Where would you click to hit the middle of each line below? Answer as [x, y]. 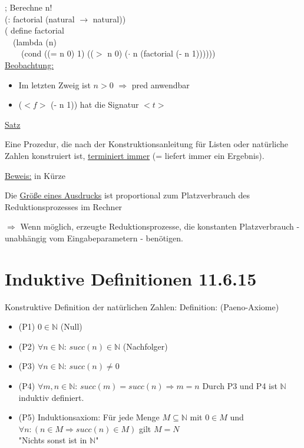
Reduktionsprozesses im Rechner [64, 206]
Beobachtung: [29, 64]
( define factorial [34, 30]
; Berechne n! [29, 7]
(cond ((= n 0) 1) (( [57, 53]
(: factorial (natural [40, 19]
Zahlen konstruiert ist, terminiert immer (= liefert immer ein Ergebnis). [135, 155]
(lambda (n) [34, 42]
